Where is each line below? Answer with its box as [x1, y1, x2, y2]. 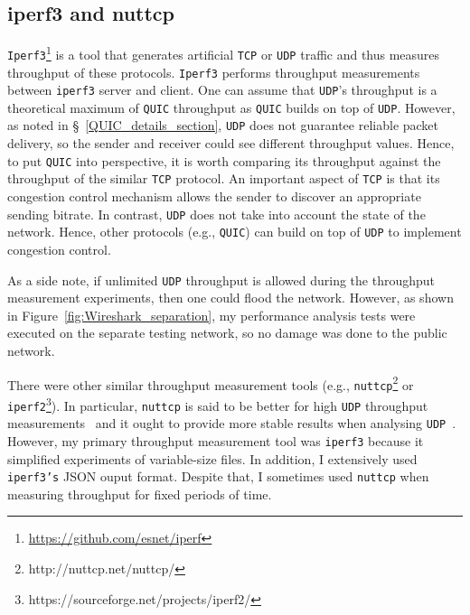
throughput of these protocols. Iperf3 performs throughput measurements [7, 62, 420, 81]
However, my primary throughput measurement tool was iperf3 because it [7, 431, 424, 450]
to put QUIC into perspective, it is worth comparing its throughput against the [7, 151, 441, 170]
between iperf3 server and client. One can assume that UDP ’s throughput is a [7, 80, 437, 99]
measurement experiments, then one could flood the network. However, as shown [7, 288, 454, 307]
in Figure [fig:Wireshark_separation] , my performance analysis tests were [7, 305, 416, 324]
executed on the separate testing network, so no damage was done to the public [7, 323, 447, 342]
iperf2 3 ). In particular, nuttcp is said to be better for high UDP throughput [7, 393, 428, 415]
